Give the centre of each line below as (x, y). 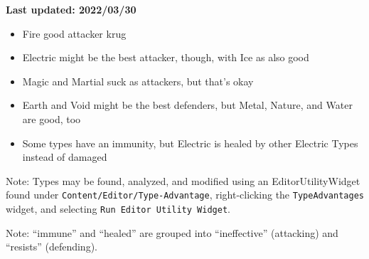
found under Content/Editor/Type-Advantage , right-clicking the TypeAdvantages (185, 195)
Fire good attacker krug (74, 33)
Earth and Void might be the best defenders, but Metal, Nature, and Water (187, 105)
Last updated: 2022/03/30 (71, 9)
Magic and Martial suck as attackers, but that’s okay (138, 81)
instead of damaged (65, 157)
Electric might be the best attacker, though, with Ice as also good (166, 57)
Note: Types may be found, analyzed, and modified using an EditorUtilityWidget (183, 180)
